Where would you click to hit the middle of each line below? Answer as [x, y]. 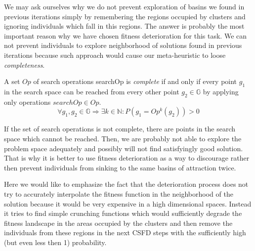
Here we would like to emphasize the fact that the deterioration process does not [126, 184]
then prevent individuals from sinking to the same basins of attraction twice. [120, 167]
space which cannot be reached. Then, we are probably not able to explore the [123, 138]
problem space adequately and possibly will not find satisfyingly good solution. [124, 148]
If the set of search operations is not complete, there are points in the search [120, 129]
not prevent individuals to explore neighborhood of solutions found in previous [123, 45]
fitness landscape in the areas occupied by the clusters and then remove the [118, 223]
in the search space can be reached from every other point [92, 91]
